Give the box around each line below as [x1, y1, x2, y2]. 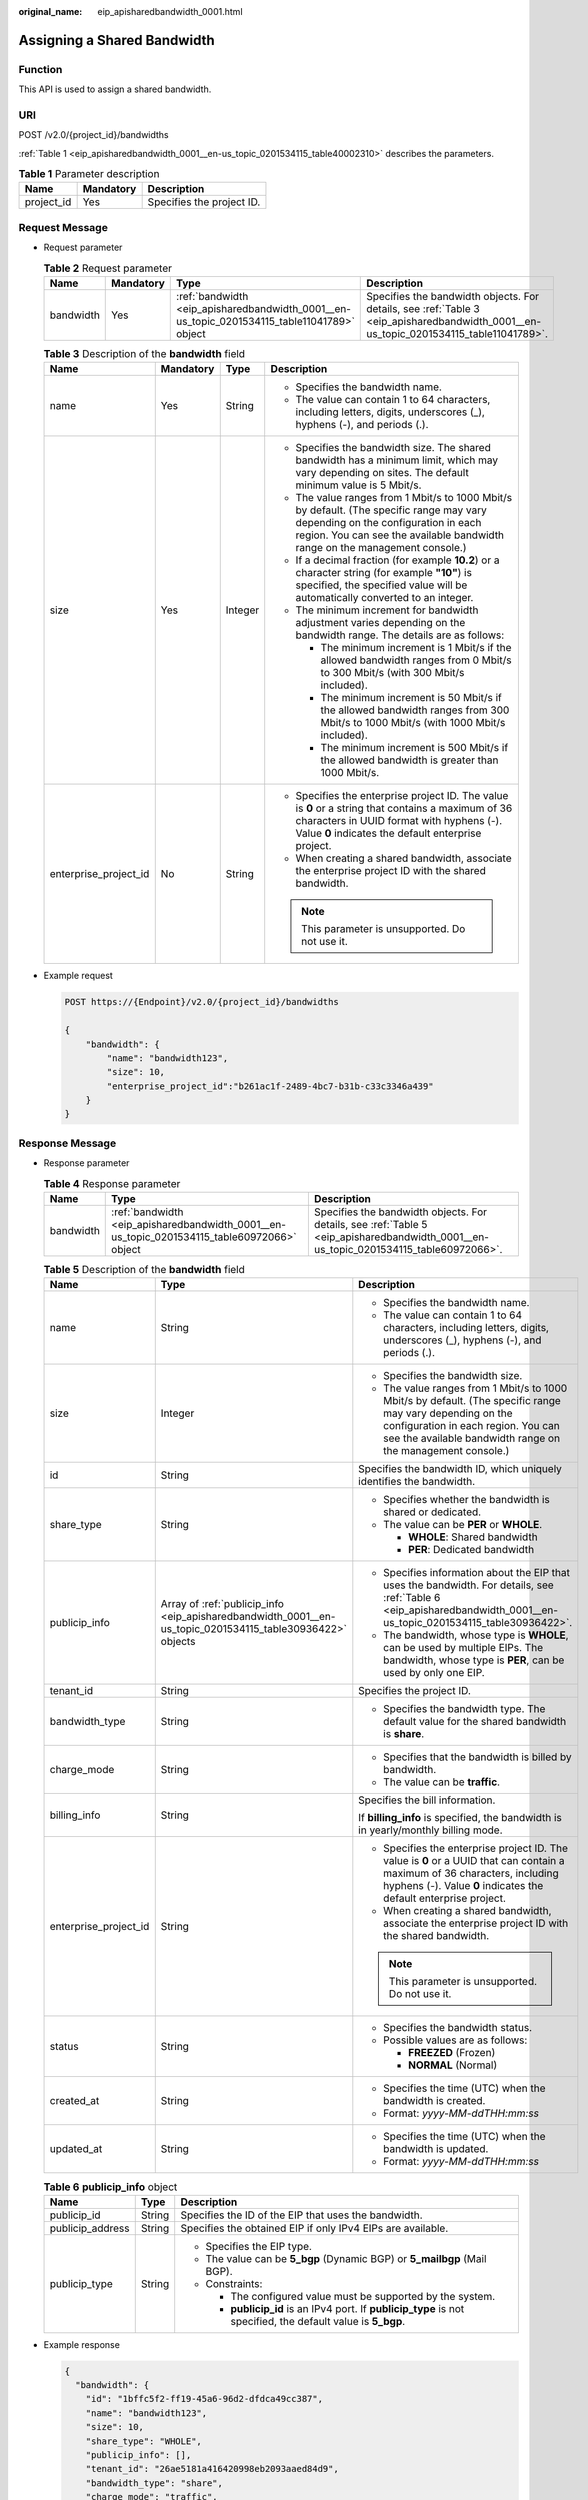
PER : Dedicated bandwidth [408, 1543, 535, 1557]
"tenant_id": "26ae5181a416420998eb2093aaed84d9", [85, 2463, 339, 2475]
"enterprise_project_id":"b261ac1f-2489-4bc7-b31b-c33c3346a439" [106, 1080, 434, 1092]
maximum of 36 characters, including [383, 1866, 559, 1880]
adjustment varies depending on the [295, 616, 466, 630]
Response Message [18, 1136, 117, 1150]
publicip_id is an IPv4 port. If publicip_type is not [230, 2301, 465, 2315]
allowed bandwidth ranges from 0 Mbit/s [320, 653, 512, 667]
